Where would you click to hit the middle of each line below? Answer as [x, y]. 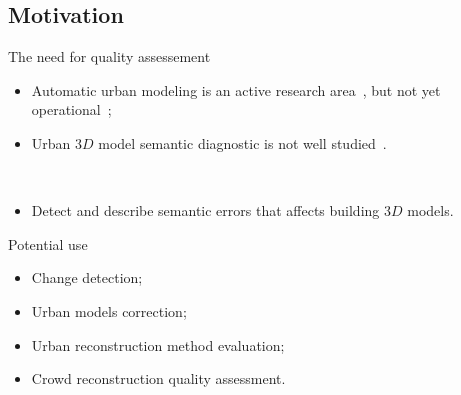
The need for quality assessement [109, 56]
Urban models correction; [109, 310]
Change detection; [87, 277]
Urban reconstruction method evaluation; [158, 344]
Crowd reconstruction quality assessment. [158, 378]
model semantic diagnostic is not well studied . [242, 142]
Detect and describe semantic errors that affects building [205, 210]
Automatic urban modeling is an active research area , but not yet [236, 89]
